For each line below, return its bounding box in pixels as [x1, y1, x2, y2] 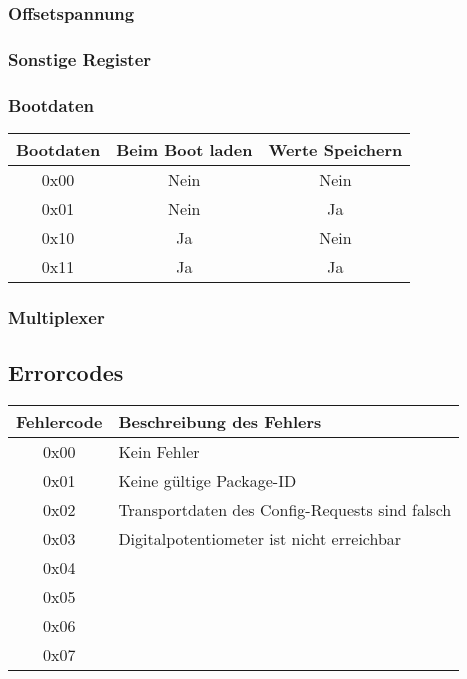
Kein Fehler [118, 439, 200, 463]
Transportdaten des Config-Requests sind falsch [118, 497, 452, 521]
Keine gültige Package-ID [118, 468, 297, 492]
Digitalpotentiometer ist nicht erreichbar [118, 526, 402, 550]
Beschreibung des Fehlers [118, 409, 322, 433]
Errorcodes [8, 357, 124, 388]
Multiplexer [8, 304, 105, 329]
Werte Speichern [268, 137, 403, 161]
